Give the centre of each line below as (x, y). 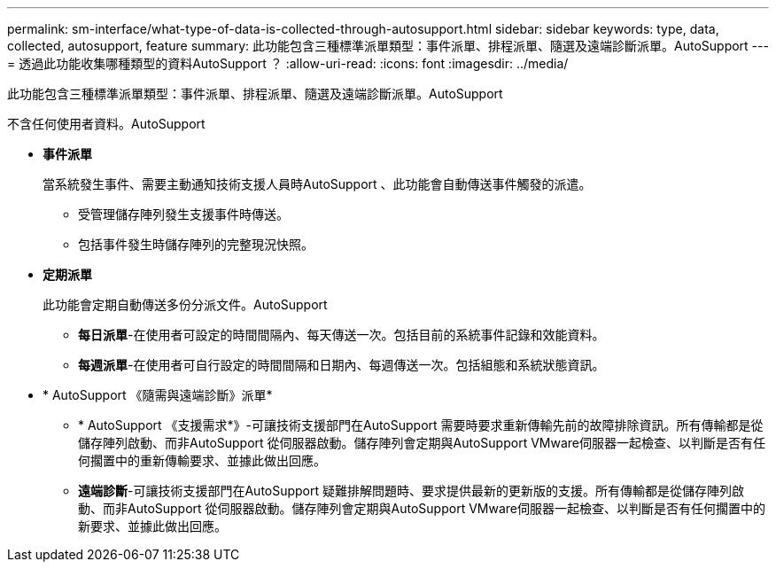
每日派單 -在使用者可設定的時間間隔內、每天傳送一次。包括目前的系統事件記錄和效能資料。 (341, 335)
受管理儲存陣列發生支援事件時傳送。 (183, 214)
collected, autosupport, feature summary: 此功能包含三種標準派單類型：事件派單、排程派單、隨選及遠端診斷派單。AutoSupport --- (388, 46)
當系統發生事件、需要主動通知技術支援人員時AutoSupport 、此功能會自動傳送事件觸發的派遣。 (317, 184)
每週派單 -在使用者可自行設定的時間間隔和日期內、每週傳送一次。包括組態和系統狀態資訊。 (341, 365)
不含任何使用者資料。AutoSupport (106, 124)
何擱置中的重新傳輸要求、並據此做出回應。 (202, 460)
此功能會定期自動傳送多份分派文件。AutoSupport (185, 304)
